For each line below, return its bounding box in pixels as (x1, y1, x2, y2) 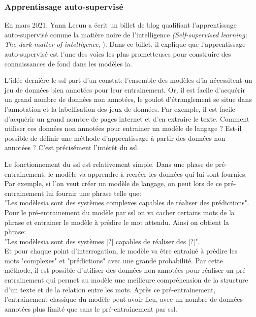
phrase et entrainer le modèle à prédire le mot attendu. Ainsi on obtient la (4, 217, 229, 227)
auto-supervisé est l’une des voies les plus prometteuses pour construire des (4, 49, 231, 59)
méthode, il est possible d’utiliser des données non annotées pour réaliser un (4, 265, 234, 275)
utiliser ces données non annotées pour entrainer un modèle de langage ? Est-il (4, 123, 242, 133)
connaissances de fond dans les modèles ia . (4, 58, 132, 68)
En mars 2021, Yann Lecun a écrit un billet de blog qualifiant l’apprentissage (4, 20, 237, 30)
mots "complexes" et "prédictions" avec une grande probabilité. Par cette (4, 255, 223, 265)
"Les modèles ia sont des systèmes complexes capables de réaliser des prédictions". (4, 197, 249, 208)
